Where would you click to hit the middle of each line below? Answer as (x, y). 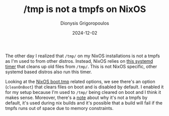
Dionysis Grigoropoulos (85, 23)
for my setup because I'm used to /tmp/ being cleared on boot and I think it (83, 92)
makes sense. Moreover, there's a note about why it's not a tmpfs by (76, 97)
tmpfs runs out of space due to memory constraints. (59, 108)
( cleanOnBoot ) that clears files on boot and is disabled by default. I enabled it (84, 87)
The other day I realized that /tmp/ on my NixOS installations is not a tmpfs (83, 56)
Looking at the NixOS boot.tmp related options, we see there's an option (80, 81)
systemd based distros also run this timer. (49, 72)
